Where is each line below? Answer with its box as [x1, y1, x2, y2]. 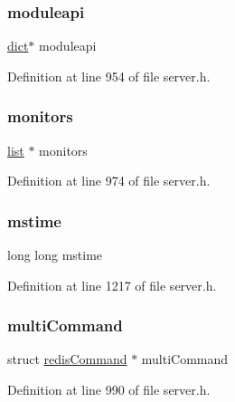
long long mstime [7, 245, 103, 264]
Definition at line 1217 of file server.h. [7, 275, 217, 294]
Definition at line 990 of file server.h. [7, 380, 211, 399]
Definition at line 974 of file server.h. [7, 171, 211, 190]
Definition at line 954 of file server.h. [7, 66, 211, 85]
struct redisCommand [7, 349, 127, 368]
